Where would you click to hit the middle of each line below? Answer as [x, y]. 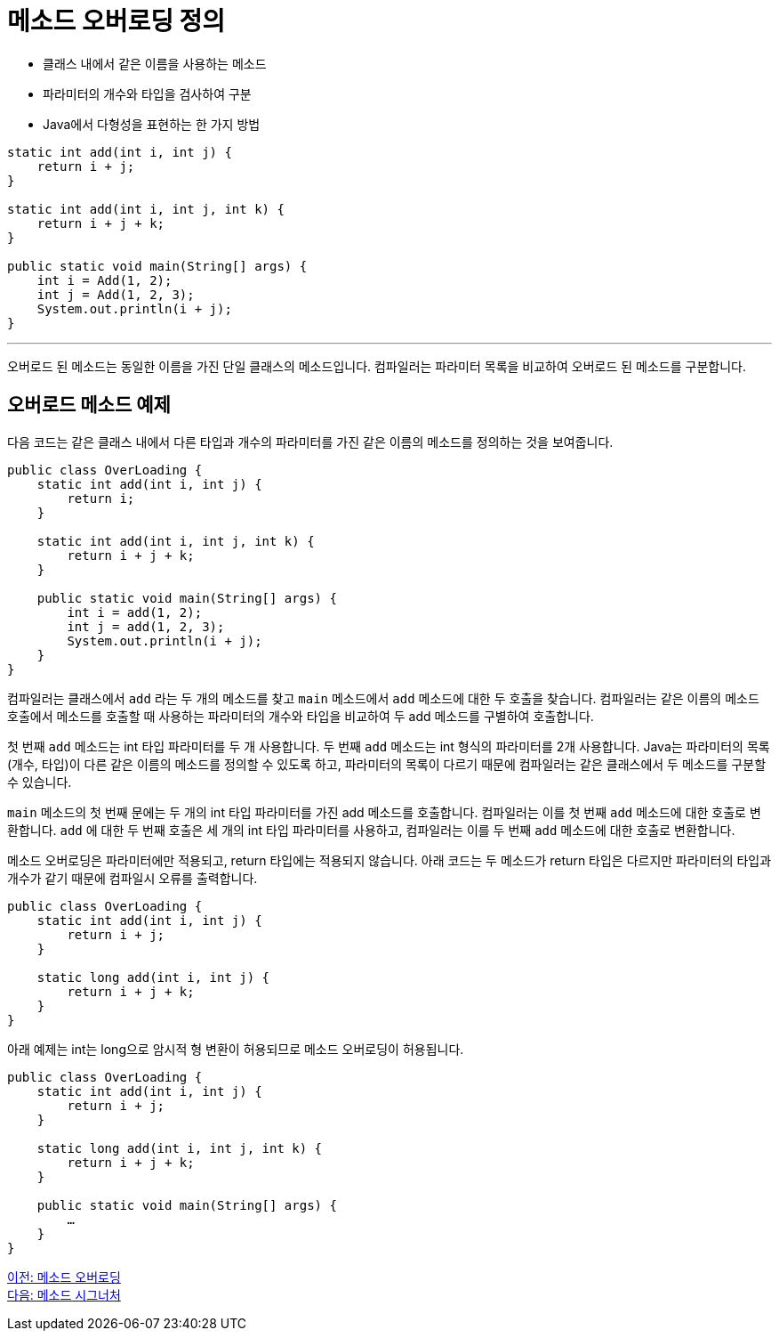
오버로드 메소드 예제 [89, 405]
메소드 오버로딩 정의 [116, 21]
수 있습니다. [40, 782]
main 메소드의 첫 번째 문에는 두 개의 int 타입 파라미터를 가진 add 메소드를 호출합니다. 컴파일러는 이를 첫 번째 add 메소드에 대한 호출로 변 [384, 812]
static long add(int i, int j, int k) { [180, 1148]
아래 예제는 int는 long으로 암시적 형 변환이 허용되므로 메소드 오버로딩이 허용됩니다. [236, 1049]
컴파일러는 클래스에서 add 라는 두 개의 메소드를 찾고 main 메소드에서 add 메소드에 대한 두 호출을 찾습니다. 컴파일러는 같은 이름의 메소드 [383, 698]
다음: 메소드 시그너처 [64, 1294]
